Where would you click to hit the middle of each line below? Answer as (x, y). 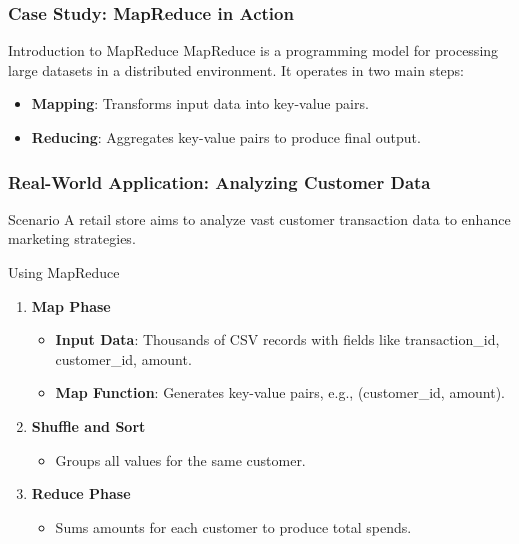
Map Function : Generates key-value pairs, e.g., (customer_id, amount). (280, 392)
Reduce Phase (81, 493)
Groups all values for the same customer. (180, 459)
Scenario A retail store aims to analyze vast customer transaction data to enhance (259, 218)
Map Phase (71, 305)
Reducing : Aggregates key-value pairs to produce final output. (226, 137)
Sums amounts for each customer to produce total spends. (233, 526)
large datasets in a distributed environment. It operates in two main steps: (236, 69)
